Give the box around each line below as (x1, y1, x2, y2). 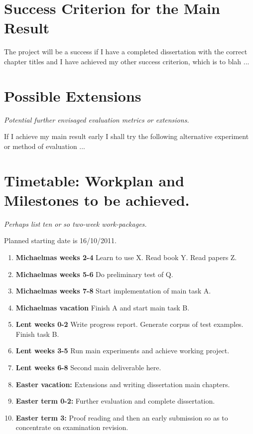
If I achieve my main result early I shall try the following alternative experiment (4, 131, 249, 142)
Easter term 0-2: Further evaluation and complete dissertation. (15, 396, 215, 406)
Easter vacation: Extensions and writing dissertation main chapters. (15, 379, 230, 389)
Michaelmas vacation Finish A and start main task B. (15, 302, 190, 312)
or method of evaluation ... (4, 141, 86, 151)
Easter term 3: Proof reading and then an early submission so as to (15, 412, 228, 423)
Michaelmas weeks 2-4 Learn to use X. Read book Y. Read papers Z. (15, 252, 237, 262)
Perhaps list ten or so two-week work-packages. (4, 218, 147, 229)
